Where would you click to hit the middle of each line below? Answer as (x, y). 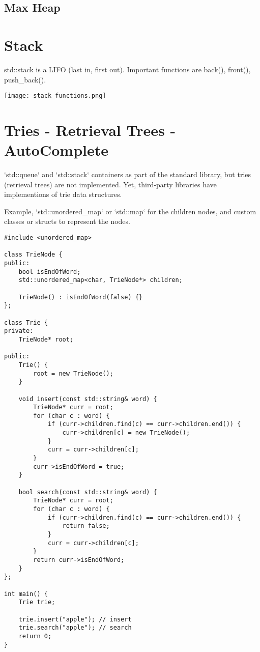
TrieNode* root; (46, 339)
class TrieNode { (33, 255)
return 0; (35, 636)
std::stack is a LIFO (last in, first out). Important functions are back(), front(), (127, 69)
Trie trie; (37, 602)
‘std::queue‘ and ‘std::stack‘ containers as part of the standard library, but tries (128, 174)
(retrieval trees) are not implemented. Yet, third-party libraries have (110, 184)
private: (19, 331)
